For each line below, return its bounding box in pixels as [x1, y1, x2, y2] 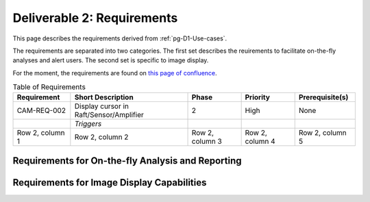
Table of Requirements [12, 82, 86, 92]
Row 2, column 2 [74, 132, 129, 142]
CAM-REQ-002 [16, 106, 66, 116]
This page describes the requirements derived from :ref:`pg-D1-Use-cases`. [12, 34, 227, 42]
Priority [245, 92, 271, 102]
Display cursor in [74, 101, 129, 111]
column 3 [191, 137, 222, 147]
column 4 [245, 137, 275, 147]
